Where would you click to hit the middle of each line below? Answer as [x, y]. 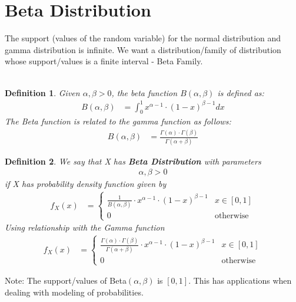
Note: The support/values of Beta [66, 280]
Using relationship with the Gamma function [85, 227]
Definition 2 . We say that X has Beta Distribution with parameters [133, 161]
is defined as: [241, 92]
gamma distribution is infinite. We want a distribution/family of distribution [143, 49]
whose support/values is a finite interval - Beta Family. [104, 61]
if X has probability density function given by [86, 184]
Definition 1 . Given [42, 92]
